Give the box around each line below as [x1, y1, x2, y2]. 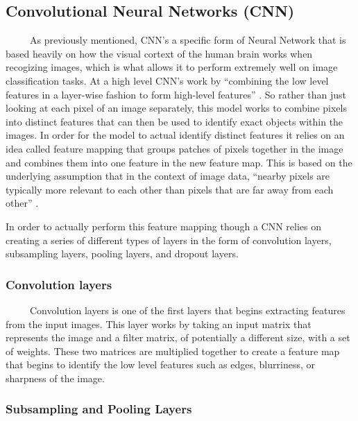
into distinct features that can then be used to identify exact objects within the [6, 114, 343, 128]
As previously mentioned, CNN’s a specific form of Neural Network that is [29, 33, 346, 47]
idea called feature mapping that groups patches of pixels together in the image [6, 141, 343, 155]
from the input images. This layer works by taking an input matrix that [6, 316, 312, 331]
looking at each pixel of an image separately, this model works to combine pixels [6, 101, 347, 115]
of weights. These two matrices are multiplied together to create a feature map [6, 343, 340, 358]
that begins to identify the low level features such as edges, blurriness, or [6, 357, 315, 372]
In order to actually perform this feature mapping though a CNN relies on [6, 218, 322, 233]
